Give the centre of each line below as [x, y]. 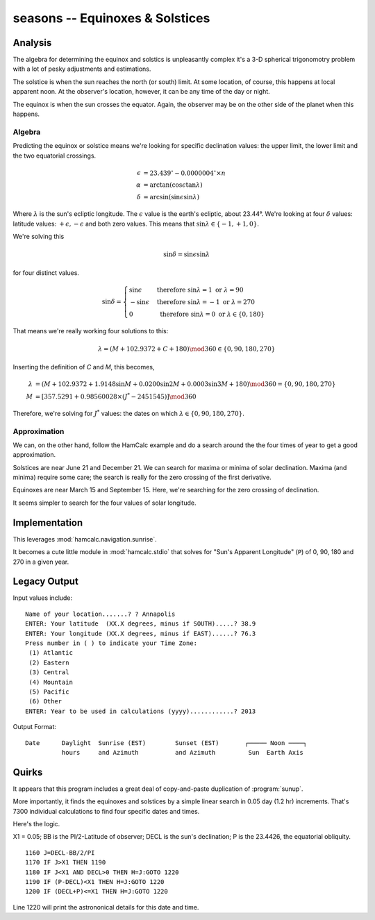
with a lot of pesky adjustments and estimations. [82, 69]
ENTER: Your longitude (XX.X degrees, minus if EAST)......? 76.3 [141, 633]
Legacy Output [46, 582]
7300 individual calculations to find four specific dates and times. [106, 811]
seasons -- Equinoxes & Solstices [111, 18]
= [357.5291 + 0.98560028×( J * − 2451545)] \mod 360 [116, 396]
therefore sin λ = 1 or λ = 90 [200, 290]
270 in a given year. [41, 562]
